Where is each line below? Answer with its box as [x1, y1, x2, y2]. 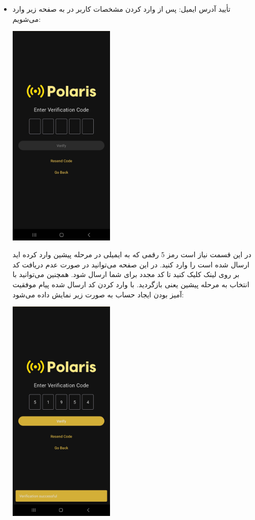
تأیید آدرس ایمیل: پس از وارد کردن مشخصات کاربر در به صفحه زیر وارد [12, 4, 231, 14]
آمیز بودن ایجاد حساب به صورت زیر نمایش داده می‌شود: [12, 289, 184, 299]
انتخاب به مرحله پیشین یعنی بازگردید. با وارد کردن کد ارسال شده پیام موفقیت [12, 279, 249, 290]
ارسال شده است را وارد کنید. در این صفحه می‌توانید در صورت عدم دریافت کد [12, 259, 249, 269]
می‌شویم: [12, 13, 41, 24]
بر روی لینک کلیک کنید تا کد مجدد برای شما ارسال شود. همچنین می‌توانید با [12, 269, 240, 280]
